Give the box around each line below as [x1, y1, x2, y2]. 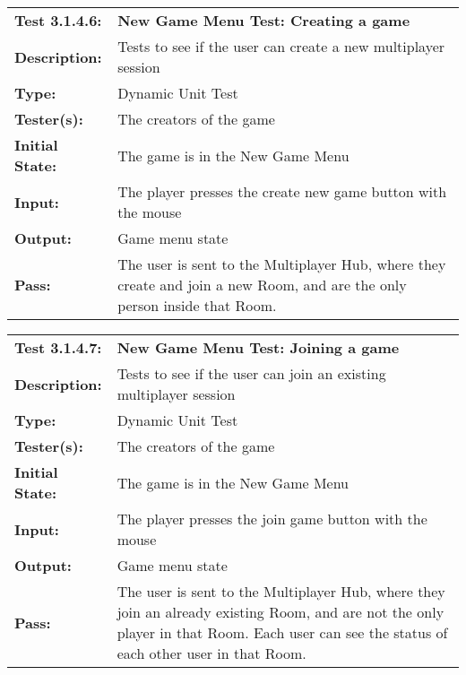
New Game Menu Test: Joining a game [116, 337, 400, 358]
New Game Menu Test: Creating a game [117, 10, 410, 30]
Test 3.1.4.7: [14, 337, 102, 358]
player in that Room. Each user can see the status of [116, 622, 448, 643]
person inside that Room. [117, 295, 277, 316]
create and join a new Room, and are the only [117, 274, 407, 295]
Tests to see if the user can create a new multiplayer [117, 36, 445, 56]
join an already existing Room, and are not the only [116, 601, 444, 622]
